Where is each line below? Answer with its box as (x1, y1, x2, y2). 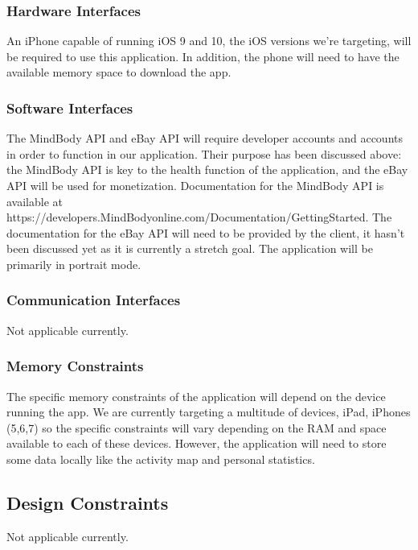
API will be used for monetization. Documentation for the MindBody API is (6, 177, 384, 193)
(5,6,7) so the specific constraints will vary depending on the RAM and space (6, 419, 387, 436)
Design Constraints (6, 490, 169, 515)
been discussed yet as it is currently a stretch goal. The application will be (6, 240, 373, 257)
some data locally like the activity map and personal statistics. (6, 450, 315, 467)
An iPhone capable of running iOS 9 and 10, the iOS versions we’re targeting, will (6, 32, 412, 49)
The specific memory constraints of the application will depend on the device (6, 387, 386, 404)
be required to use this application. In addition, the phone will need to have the (6, 48, 400, 64)
